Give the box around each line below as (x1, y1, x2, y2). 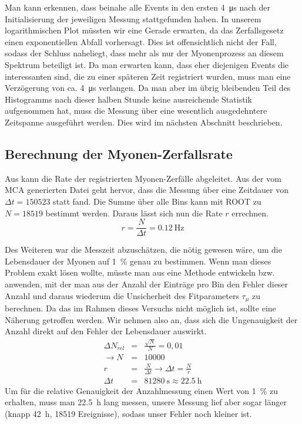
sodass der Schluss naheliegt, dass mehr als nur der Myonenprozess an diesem (5, 47, 284, 59)
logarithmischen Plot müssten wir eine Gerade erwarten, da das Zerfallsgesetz (5, 24, 284, 36)
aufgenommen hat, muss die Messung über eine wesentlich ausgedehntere (5, 104, 267, 117)
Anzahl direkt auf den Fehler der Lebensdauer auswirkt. (5, 325, 207, 337)
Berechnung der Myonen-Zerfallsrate (5, 144, 233, 162)
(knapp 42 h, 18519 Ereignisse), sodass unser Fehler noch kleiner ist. (5, 407, 252, 419)
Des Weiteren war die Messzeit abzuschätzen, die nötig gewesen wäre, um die (5, 243, 282, 256)
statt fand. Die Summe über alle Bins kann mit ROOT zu (53, 195, 261, 207)
